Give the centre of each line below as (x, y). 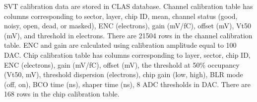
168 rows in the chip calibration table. (62, 94)
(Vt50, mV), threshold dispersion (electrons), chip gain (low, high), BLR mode (124, 74)
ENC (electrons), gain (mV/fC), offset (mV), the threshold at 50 (102, 64)
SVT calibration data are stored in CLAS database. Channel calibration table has (128, 6)
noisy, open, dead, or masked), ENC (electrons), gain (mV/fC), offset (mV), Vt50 (128, 26)
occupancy (224, 64)
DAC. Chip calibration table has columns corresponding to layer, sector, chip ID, (127, 54)
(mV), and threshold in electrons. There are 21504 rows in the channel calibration (128, 35)
